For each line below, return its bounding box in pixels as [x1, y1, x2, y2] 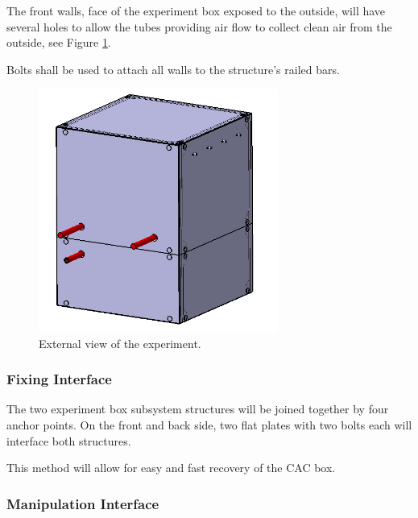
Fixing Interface [6, 369, 112, 389]
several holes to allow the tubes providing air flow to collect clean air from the [6, 18, 392, 35]
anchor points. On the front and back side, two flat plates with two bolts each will [6, 416, 412, 433]
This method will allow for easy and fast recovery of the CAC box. [6, 459, 336, 476]
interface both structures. [6, 432, 131, 449]
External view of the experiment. [39, 334, 201, 351]
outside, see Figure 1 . [6, 34, 111, 51]
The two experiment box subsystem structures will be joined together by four [6, 400, 389, 417]
